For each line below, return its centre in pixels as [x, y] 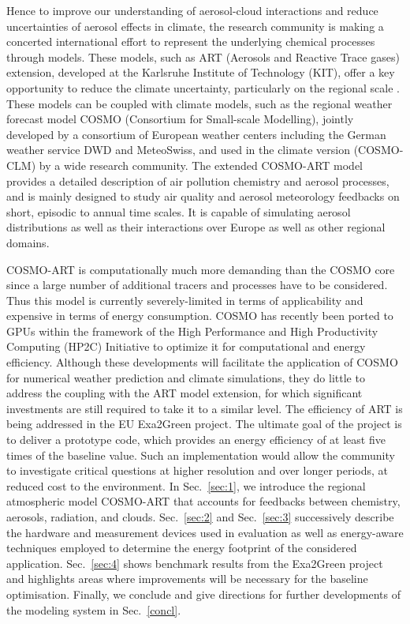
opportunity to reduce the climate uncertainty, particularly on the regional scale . [203, 87]
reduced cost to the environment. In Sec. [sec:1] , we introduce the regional [186, 485]
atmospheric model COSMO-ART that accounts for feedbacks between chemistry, [203, 501]
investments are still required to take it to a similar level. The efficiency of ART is [205, 408]
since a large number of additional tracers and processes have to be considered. [197, 285]
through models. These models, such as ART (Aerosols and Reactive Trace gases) [203, 56]
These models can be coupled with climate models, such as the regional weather [199, 103]
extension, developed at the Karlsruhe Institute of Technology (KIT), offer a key [201, 72]
